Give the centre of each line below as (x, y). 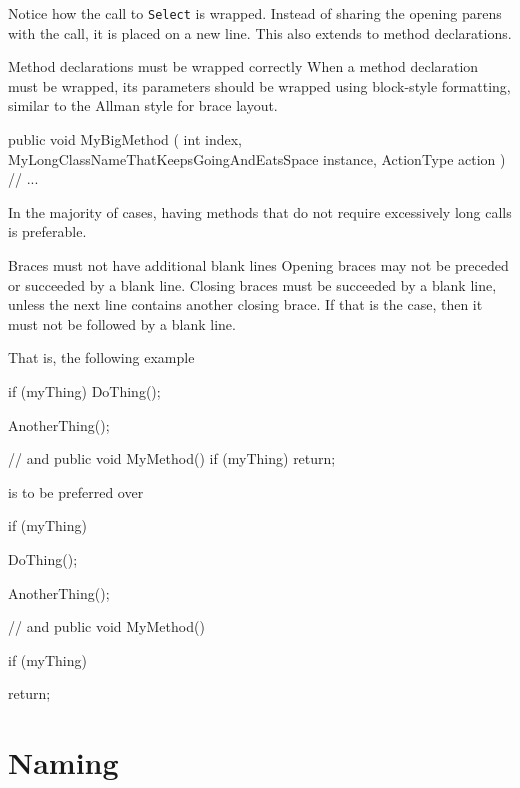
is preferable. (47, 231)
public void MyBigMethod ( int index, (125, 139)
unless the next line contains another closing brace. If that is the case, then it (245, 304)
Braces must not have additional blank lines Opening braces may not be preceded (258, 265)
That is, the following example (101, 357)
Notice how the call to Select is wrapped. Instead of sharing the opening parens (255, 13)
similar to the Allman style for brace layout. (143, 105)
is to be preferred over (76, 491)
